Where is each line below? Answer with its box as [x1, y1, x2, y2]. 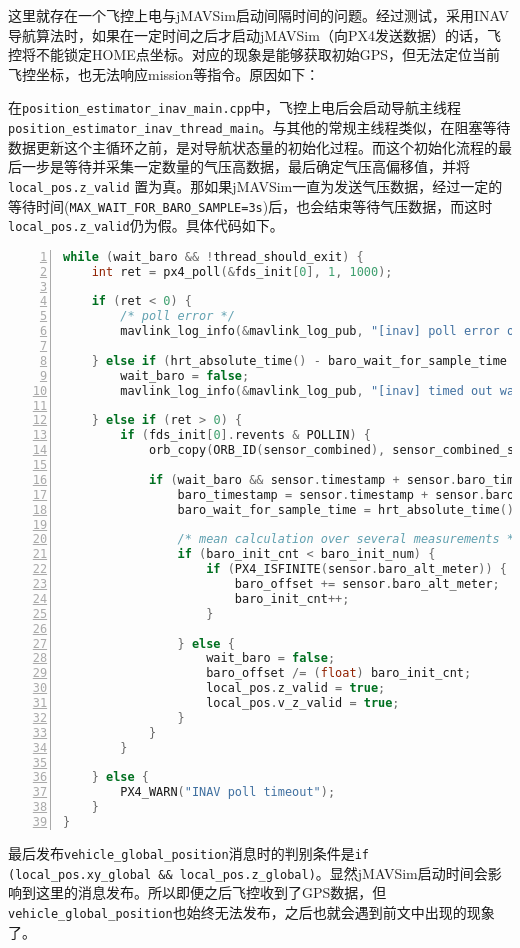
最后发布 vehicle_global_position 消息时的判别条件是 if [8, 842, 369, 863]
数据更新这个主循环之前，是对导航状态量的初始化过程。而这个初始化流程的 [8, 136, 498, 157]
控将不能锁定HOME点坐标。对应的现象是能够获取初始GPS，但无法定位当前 [8, 44, 501, 65]
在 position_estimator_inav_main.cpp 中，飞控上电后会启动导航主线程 [8, 97, 462, 118]
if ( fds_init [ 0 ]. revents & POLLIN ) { [120, 428, 371, 443]
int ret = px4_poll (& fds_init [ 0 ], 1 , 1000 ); [91, 264, 393, 279]
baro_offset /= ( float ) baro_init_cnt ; [206, 666, 472, 681]
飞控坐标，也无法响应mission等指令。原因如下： [8, 63, 320, 84]
